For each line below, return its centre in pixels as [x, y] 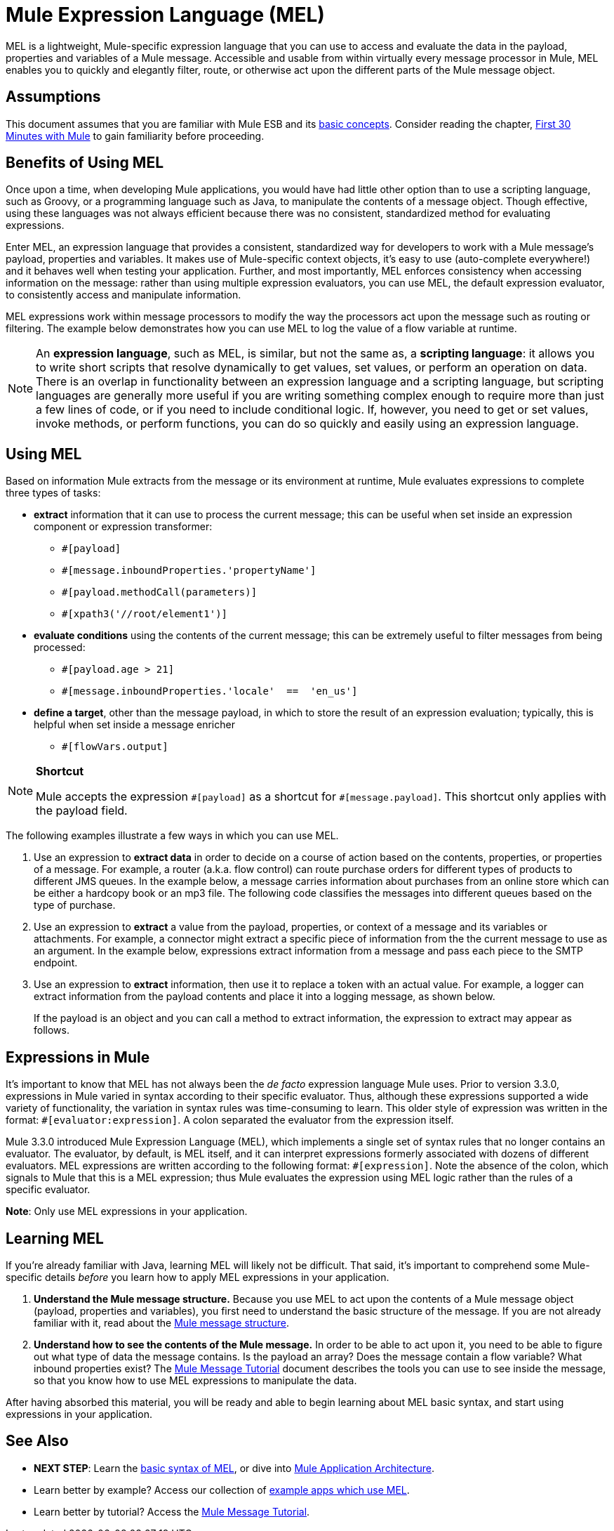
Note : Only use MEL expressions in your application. [127, 1211]
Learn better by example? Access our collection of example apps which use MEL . [222, 1490]
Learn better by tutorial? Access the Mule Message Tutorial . [172, 1511]
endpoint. [56, 963]
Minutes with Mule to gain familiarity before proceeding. [135, 136]
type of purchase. [75, 905]
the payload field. [82, 811]
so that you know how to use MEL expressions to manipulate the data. [195, 1380]
